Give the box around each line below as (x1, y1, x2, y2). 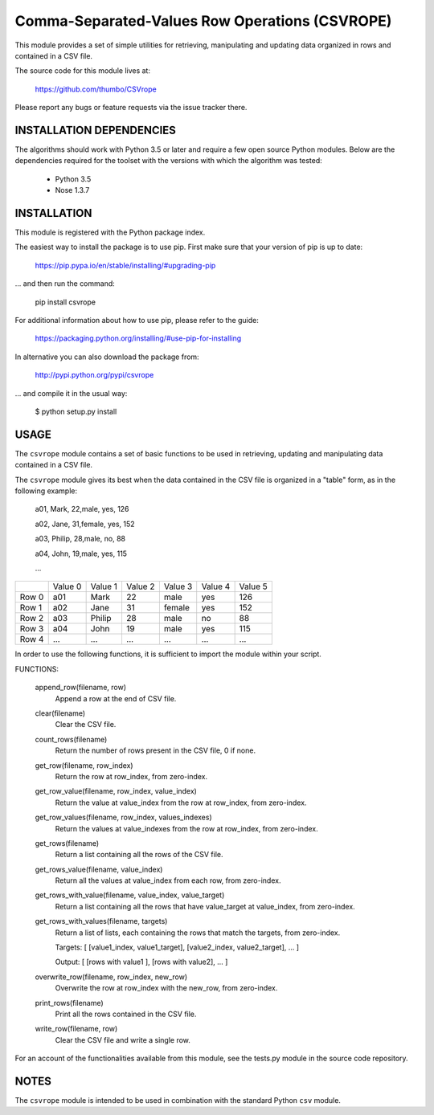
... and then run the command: (14, 279, 116, 288)
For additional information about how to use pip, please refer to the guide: (14, 316, 259, 325)
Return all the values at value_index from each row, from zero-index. (55, 876, 281, 885)
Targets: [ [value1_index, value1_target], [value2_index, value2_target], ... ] (55, 942, 300, 952)
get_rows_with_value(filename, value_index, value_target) (35, 890, 225, 900)
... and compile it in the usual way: (14, 388, 128, 398)
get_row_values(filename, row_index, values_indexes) (35, 812, 212, 823)
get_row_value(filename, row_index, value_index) (35, 786, 197, 796)
